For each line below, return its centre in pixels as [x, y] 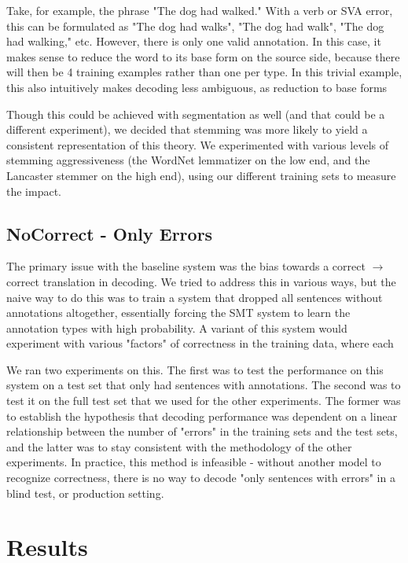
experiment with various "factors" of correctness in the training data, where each [200, 343]
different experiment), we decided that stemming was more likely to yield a [187, 129]
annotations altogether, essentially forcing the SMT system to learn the [178, 313]
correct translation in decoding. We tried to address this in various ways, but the [201, 281]
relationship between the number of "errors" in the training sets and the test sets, [202, 431]
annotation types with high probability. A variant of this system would [177, 327]
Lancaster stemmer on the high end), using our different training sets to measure [201, 175]
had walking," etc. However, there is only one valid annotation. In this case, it [194, 41]
